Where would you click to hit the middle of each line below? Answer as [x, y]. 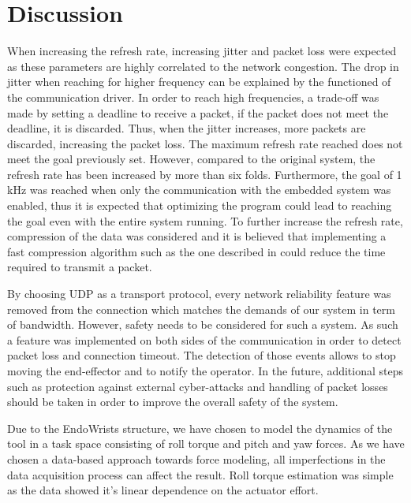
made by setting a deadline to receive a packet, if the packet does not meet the [198, 112]
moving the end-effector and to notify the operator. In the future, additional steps [205, 371]
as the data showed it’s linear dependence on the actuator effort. [163, 490]
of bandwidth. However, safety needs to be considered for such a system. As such [203, 324]
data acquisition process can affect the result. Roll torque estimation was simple [200, 474]
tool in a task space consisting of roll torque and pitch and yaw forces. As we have [206, 443]
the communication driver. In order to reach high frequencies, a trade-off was [193, 97]
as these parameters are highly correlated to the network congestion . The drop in [203, 66]
